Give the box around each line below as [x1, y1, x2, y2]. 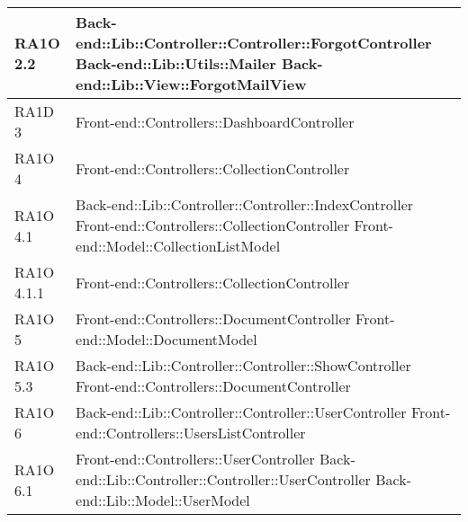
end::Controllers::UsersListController [76, 422, 306, 443]
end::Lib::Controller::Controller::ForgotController [76, 32, 432, 53]
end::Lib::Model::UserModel [76, 490, 250, 510]
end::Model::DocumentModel [76, 329, 257, 349]
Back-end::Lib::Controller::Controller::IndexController [76, 194, 414, 215]
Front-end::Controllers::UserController [76, 448, 315, 469]
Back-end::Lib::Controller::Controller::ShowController [76, 355, 411, 376]
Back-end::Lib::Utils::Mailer [76, 53, 276, 74]
